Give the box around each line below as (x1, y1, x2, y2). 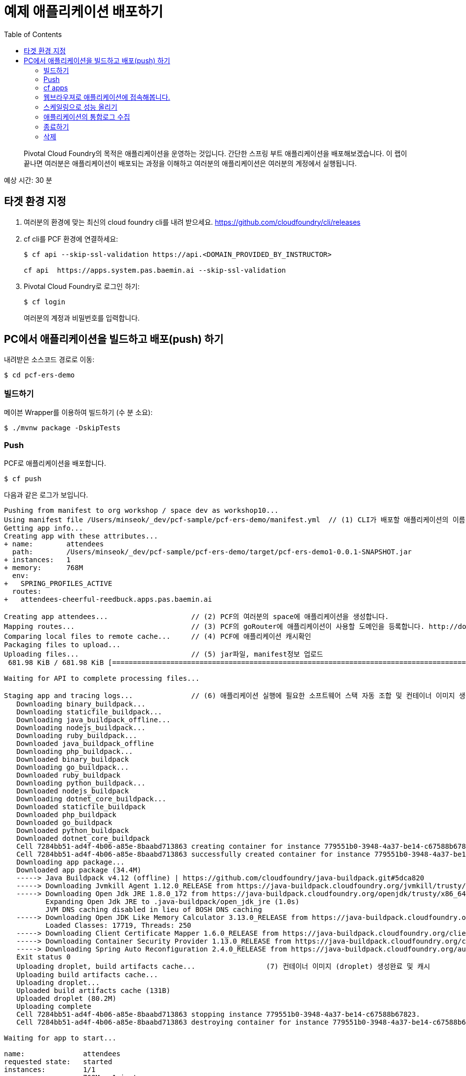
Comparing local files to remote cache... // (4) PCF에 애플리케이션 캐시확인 (4, 632, 311, 640)
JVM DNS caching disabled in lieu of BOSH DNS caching (45, 905, 262, 913)
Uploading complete (16, 1002, 92, 1010)
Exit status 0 (16, 952, 71, 961)
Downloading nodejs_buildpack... (16, 723, 146, 732)
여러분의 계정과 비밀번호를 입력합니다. (24, 313, 140, 322)
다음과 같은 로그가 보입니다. (4, 490, 88, 499)
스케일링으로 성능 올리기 (43, 102, 117, 111)
